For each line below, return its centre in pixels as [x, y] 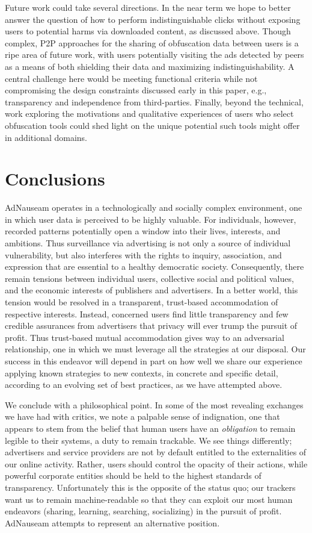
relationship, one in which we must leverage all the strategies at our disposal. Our [155, 349]
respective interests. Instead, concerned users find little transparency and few [147, 313]
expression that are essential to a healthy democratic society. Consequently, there [154, 266]
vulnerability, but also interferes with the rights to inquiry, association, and [143, 254]
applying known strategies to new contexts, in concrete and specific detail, [142, 372]
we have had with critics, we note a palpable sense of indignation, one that [142, 416]
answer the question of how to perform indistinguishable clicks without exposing [153, 19]
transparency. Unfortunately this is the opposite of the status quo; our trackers [150, 487]
